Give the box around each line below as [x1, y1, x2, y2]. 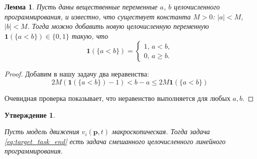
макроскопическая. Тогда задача [112, 126, 210, 137]
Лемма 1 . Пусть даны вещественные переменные [4, 1, 158, 11]
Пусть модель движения [4, 126, 80, 137]
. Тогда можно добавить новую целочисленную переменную [27, 21, 209, 31]
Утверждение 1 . [4, 109, 55, 120]
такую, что [71, 30, 108, 41]
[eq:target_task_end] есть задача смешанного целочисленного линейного [4, 136, 226, 146]
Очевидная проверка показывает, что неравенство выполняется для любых [4, 92, 231, 103]
